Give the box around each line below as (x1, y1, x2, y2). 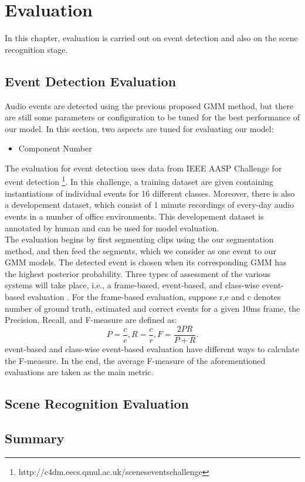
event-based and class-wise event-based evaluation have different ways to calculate (5, 342, 299, 355)
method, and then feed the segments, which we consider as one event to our (5, 244, 277, 257)
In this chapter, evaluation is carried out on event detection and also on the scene (5, 32, 298, 44)
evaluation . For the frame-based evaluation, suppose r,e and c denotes (27, 291, 281, 303)
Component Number (18, 142, 92, 154)
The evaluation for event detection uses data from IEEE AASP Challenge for (5, 161, 282, 174)
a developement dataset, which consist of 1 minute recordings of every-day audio (5, 198, 294, 211)
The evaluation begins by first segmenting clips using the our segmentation (5, 233, 274, 245)
